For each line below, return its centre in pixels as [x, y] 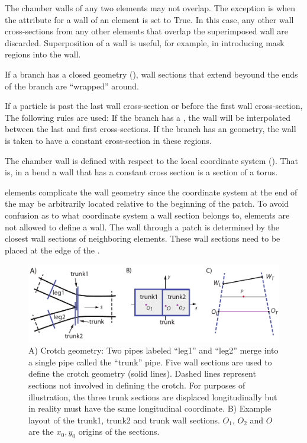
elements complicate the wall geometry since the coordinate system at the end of [151, 192]
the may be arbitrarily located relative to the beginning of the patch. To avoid [147, 203]
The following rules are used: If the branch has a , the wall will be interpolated [148, 117]
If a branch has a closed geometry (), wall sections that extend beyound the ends [151, 74]
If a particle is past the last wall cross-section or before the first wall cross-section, [154, 106]
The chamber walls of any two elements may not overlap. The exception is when [150, 8]
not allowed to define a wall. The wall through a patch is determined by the [142, 227]
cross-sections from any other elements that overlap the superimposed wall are [147, 31]
